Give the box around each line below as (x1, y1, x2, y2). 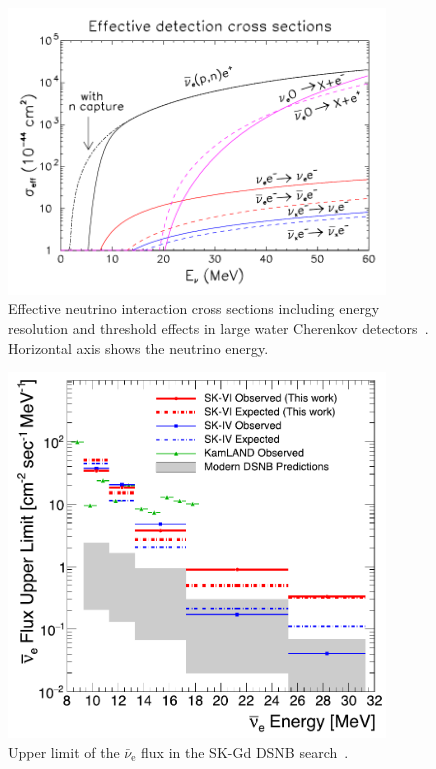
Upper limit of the (8, 741, 120, 762)
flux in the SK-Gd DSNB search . (141, 741, 349, 762)
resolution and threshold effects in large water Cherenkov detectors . (8, 318, 429, 339)
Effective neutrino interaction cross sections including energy (8, 298, 380, 319)
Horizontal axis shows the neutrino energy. (8, 337, 269, 358)
